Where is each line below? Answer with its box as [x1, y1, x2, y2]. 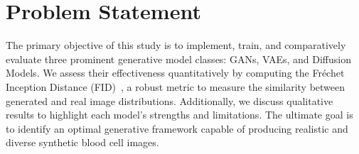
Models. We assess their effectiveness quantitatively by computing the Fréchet [6, 65, 345, 80]
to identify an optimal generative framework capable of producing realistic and [6, 121, 348, 136]
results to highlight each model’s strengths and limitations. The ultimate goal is [6, 107, 353, 122]
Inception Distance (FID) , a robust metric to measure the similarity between [6, 79, 345, 94]
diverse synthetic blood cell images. [6, 135, 159, 150]
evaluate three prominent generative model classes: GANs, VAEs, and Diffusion [6, 51, 351, 66]
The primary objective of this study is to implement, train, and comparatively [6, 38, 346, 53]
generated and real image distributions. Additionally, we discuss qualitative [6, 93, 333, 108]
